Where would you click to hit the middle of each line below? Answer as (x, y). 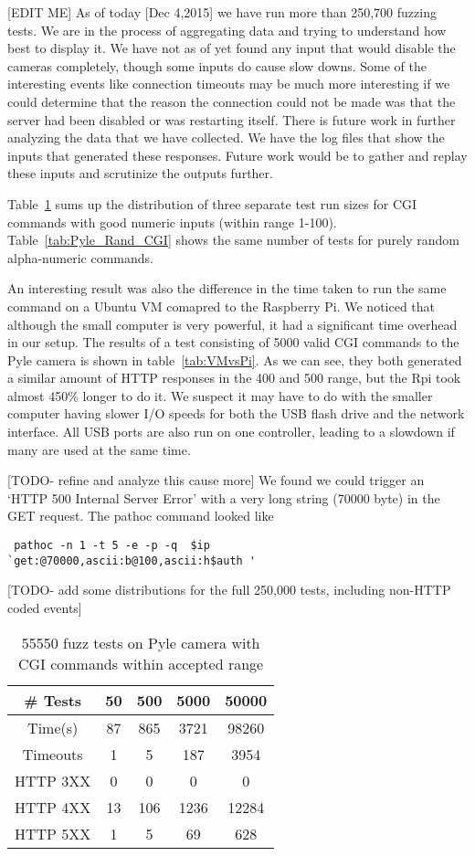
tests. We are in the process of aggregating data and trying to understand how (227, 30)
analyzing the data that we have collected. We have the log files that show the (226, 137)
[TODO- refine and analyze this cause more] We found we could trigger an (216, 480)
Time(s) (53, 727)
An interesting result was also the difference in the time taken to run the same (227, 288)
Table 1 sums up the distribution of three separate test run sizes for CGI (212, 203)
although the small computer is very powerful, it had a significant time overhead (232, 324)
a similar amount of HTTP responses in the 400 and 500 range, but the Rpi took (234, 378)
